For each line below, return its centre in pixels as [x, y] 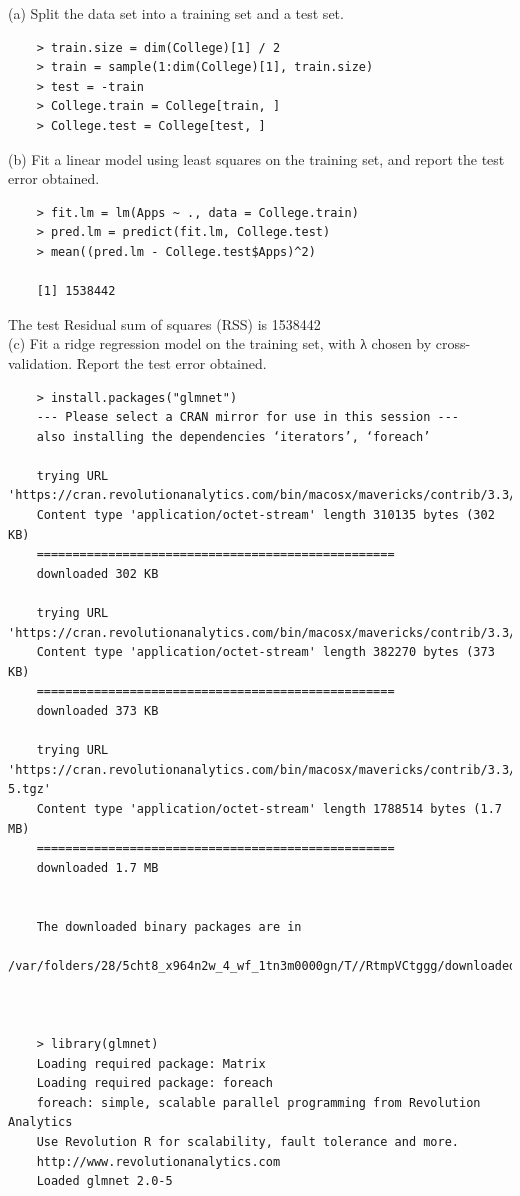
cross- [453, 343]
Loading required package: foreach [154, 1083]
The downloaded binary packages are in [169, 926]
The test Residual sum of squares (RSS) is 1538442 [164, 323]
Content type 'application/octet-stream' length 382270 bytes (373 [265, 652]
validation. [40, 362]
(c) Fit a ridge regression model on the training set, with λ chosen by [220, 343]
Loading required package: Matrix [151, 1063]
